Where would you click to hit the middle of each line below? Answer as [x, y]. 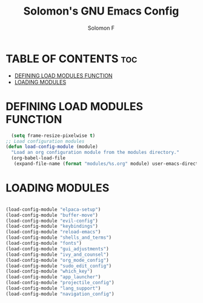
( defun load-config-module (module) [52, 147]
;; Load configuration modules [45, 141]
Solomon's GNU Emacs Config [101, 11]
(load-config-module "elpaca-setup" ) [53, 209]
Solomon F [101, 28]
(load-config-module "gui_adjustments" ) [58, 249]
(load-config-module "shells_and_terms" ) [59, 238]
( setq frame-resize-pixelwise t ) [53, 135]
